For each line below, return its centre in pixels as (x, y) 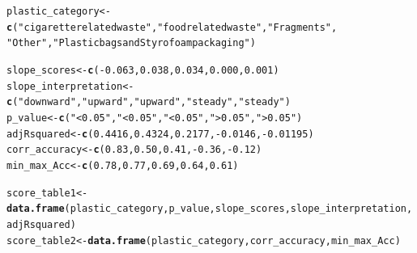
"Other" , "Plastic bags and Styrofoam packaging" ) (131, 43)
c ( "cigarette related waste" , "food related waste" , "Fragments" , (172, 27)
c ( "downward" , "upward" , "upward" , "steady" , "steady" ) (149, 102)
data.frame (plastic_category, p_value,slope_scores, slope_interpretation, (210, 209)
